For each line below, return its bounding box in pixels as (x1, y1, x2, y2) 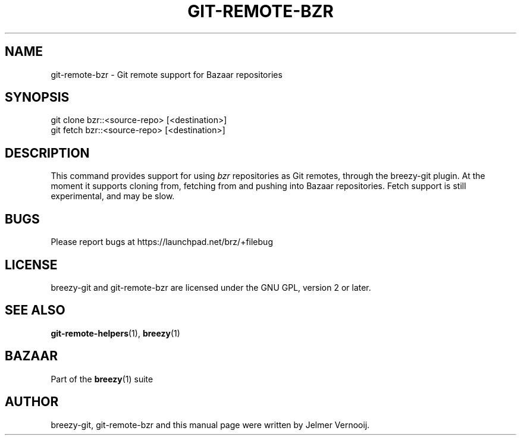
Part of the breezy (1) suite (51, 373, 153, 384)
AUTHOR (5, 394, 59, 410)
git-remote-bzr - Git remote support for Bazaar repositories (51, 69, 283, 80)
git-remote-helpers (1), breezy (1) (51, 328, 180, 338)
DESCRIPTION (5, 145, 90, 161)
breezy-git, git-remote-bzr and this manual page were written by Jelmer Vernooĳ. (51, 419, 370, 430)
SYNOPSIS (5, 90, 70, 105)
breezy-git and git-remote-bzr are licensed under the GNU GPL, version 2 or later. (51, 282, 371, 293)
